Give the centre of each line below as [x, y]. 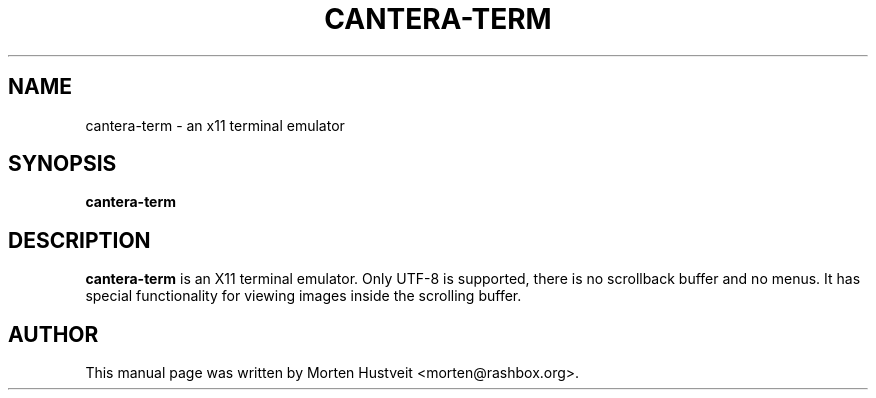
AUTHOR [53, 334]
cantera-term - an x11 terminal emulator [215, 125]
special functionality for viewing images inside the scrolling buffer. [303, 296]
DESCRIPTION [79, 240]
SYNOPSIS [62, 164]
